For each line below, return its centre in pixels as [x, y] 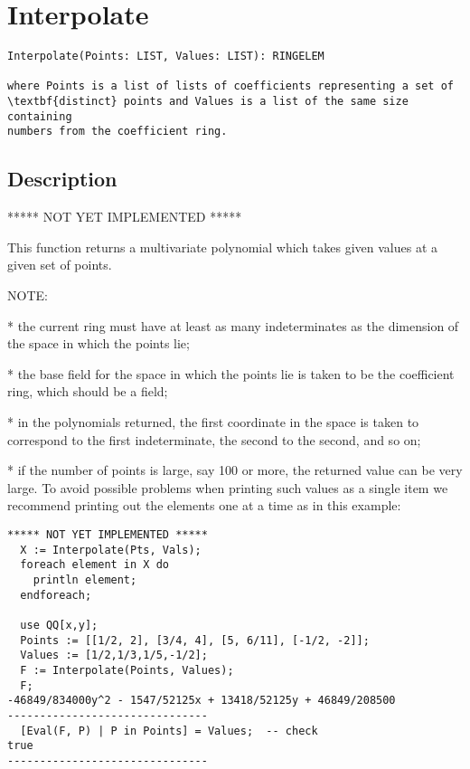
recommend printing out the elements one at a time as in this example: [204, 505]
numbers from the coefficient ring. [117, 132]
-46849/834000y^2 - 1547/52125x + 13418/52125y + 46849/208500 [202, 701]
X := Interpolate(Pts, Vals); [111, 550]
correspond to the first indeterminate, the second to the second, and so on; [214, 439]
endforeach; [56, 595]
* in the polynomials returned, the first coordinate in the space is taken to [213, 422]
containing [40, 116]
